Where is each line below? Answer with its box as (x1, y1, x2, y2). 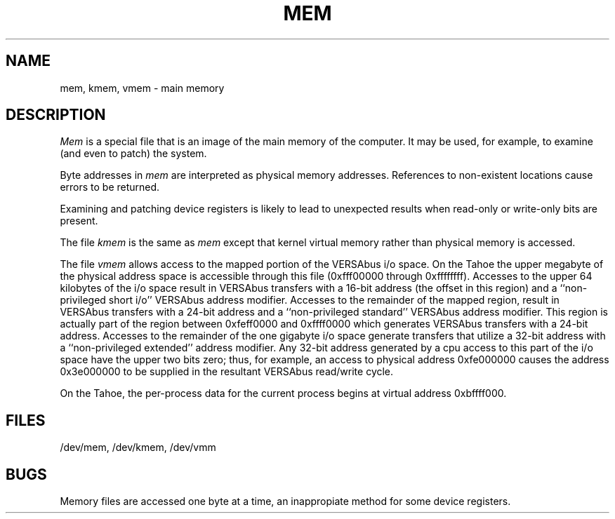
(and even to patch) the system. (60, 147, 207, 160)
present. (60, 215, 98, 227)
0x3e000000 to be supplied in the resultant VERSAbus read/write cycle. (60, 365, 394, 378)
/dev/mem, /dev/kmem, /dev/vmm (60, 441, 216, 454)
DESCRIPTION (6, 106, 106, 124)
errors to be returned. (60, 181, 160, 194)
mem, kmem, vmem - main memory (60, 81, 225, 94)
